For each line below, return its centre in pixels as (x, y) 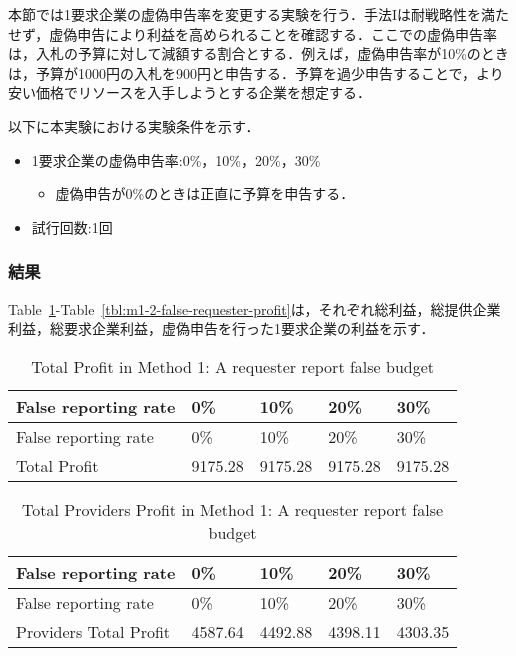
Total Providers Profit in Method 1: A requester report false (233, 509)
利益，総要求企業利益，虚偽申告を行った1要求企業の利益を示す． (221, 328)
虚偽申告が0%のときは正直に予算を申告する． (205, 193)
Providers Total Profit (93, 631)
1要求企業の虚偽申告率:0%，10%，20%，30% (176, 159)
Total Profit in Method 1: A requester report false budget (233, 366)
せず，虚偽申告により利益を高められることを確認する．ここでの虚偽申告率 (253, 33)
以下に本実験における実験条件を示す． (134, 125)
